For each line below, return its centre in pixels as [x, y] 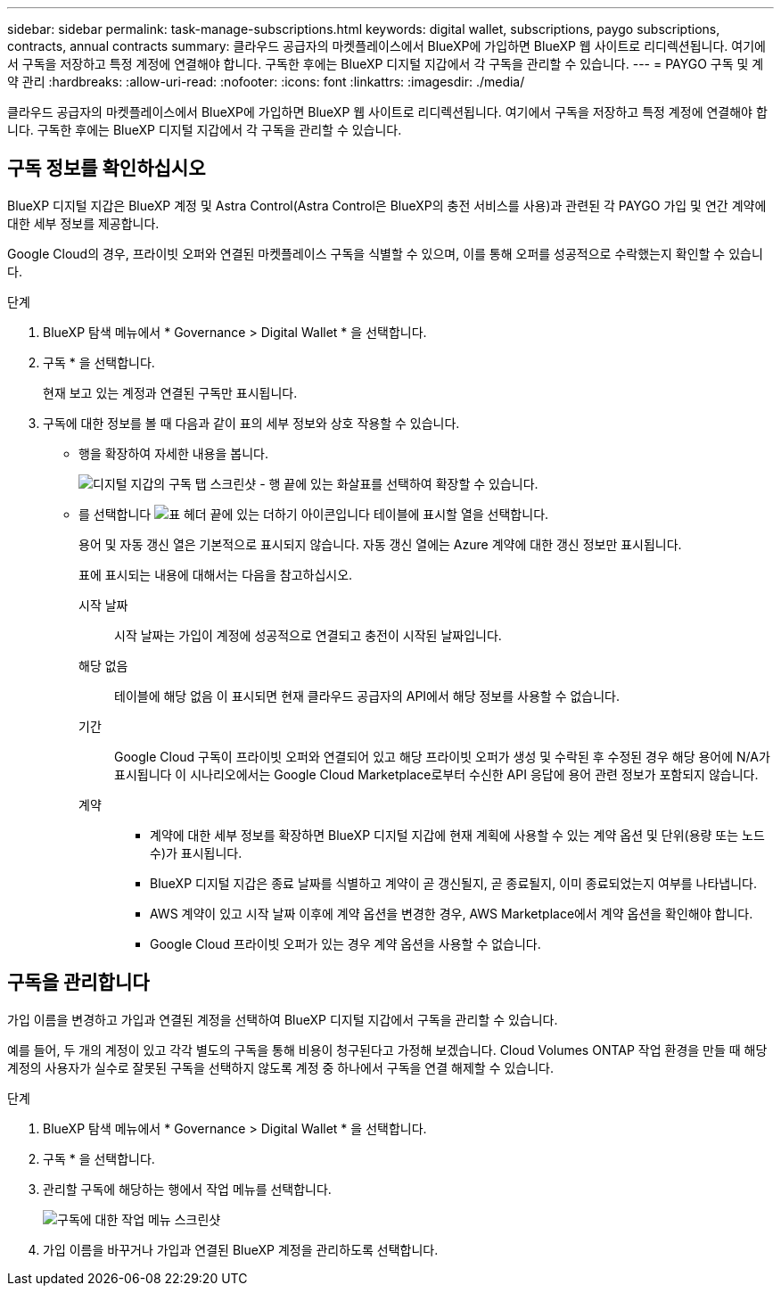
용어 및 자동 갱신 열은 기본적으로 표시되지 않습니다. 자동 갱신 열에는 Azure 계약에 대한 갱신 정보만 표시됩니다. [380, 544]
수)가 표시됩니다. [196, 852]
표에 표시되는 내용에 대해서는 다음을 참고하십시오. [216, 574]
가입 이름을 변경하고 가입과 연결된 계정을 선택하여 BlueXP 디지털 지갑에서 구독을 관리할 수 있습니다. [283, 1019]
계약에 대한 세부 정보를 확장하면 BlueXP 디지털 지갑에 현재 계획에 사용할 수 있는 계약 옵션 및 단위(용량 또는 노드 [457, 835]
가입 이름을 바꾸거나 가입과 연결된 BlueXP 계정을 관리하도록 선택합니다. [241, 1249]
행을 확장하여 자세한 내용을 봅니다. [173, 453]
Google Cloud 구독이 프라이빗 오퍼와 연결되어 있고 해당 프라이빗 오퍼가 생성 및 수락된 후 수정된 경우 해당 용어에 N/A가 [442, 756]
